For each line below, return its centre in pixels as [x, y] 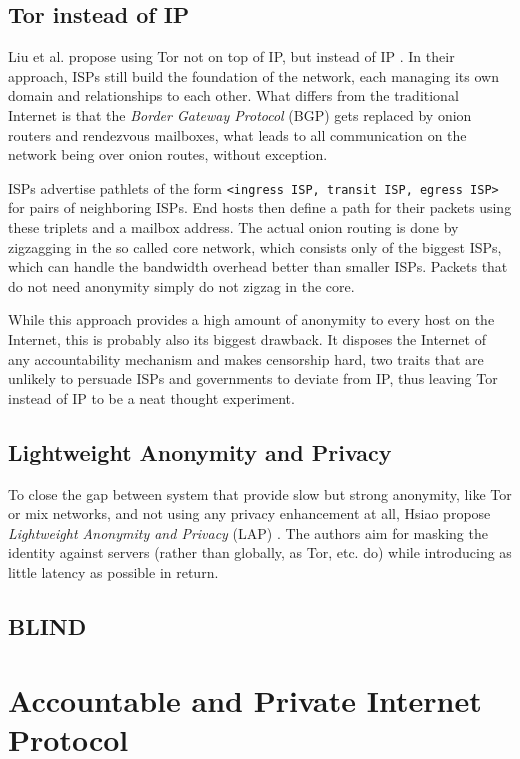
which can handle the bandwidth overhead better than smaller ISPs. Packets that [258, 266]
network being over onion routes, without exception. [168, 154]
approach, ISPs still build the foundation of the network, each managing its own [253, 75]
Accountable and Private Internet [245, 699]
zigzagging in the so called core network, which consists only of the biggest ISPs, [255, 246]
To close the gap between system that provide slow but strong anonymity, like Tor [260, 493]
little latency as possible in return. [113, 571]
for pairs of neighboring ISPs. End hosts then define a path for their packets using [260, 207]
